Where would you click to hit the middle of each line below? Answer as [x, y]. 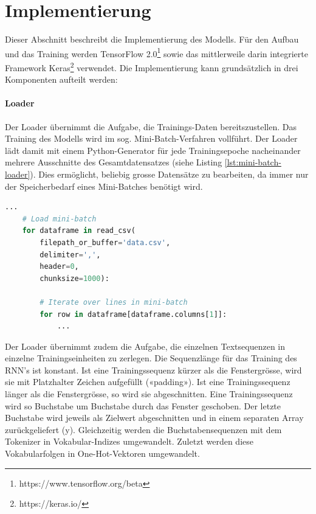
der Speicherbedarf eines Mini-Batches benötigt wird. [104, 186]
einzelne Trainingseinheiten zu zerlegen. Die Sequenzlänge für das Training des [151, 358]
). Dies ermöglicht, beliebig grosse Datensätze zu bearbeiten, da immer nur [169, 174]
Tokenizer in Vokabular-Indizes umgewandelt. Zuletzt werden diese [129, 441]
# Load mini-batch [59, 219]
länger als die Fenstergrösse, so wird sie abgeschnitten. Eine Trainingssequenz [149, 394]
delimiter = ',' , [70, 255]
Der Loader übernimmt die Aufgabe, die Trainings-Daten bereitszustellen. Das [151, 126]
